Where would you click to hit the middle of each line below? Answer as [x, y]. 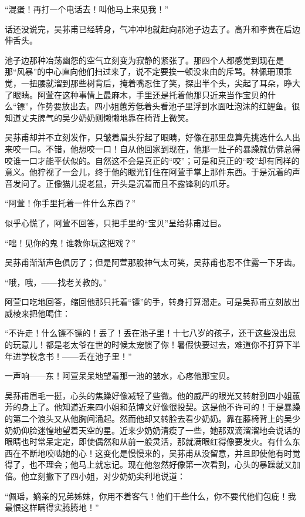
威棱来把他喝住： [38, 313]
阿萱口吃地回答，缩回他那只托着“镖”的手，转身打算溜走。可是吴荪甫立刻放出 [152, 302]
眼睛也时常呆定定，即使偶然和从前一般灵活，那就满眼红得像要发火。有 [140, 442]
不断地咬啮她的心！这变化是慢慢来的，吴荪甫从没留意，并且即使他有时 [156, 453]
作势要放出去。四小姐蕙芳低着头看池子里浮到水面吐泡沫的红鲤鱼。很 [169, 106]
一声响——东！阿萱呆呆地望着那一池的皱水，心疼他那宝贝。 [120, 376]
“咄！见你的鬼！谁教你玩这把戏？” [70, 242]
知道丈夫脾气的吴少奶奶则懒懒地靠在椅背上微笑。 [99, 117]
